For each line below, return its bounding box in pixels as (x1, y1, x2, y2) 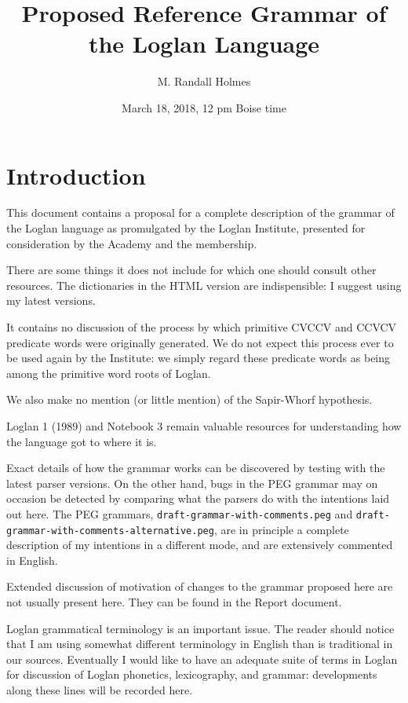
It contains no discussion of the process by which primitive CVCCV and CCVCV (6, 319, 397, 335)
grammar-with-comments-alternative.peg (6, 525, 214, 536)
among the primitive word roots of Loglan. (6, 364, 211, 381)
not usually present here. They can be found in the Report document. (6, 594, 342, 610)
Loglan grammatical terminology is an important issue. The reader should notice (6, 620, 395, 636)
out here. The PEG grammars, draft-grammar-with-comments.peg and (6, 505, 353, 522)
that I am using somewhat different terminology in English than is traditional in (6, 635, 393, 652)
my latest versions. (6, 292, 96, 309)
